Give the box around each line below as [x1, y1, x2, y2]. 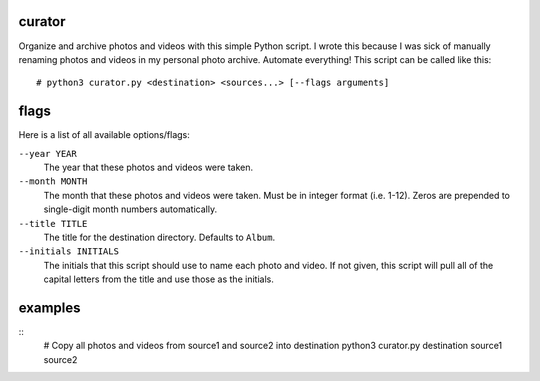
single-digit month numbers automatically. [43, 203, 218, 215]
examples [18, 299, 81, 316]
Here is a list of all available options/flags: [18, 129, 190, 141]
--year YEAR [18, 148, 77, 159]
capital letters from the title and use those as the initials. [43, 273, 274, 285]
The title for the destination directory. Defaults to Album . [43, 231, 276, 243]
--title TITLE [18, 218, 88, 229]
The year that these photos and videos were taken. [43, 161, 254, 173]
